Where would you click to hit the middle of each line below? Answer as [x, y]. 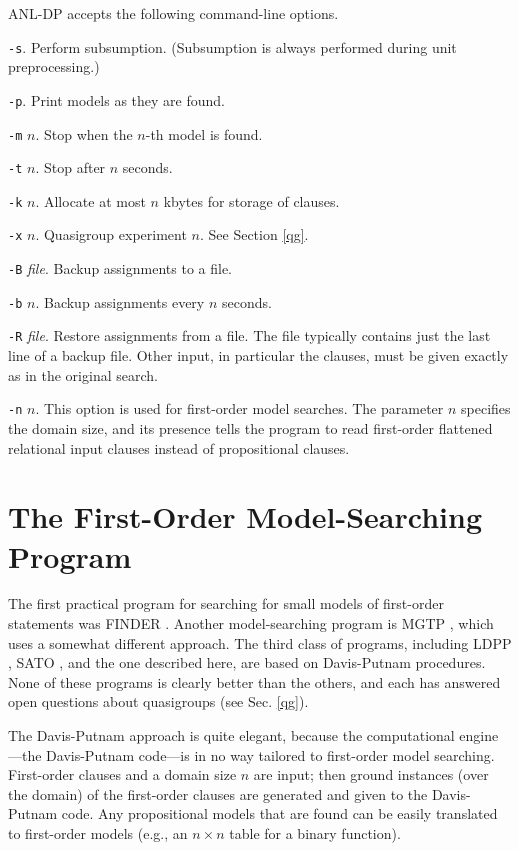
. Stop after [70, 167]
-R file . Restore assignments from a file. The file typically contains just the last [249, 335]
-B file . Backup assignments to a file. [120, 268]
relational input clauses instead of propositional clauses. [179, 447]
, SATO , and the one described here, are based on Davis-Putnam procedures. [247, 662]
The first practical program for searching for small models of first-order [226, 603]
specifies [486, 408]
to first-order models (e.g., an [98, 832]
